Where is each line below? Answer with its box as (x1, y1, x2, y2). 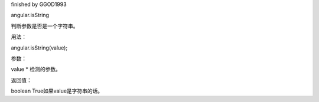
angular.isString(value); (11, 44, 68, 51)
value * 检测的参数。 (11, 65, 61, 73)
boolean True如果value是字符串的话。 (11, 87, 103, 94)
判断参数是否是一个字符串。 (11, 22, 79, 29)
